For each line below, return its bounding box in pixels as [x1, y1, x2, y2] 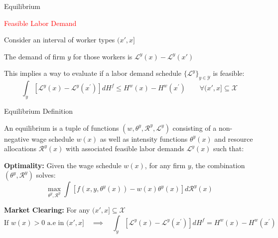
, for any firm [144, 160, 186, 170]
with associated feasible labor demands [65, 143, 184, 154]
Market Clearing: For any [4, 205, 90, 215]
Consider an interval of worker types [4, 34, 115, 45]
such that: [213, 143, 244, 154]
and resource [214, 133, 253, 144]
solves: [36, 170, 56, 180]
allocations [4, 143, 37, 154]
